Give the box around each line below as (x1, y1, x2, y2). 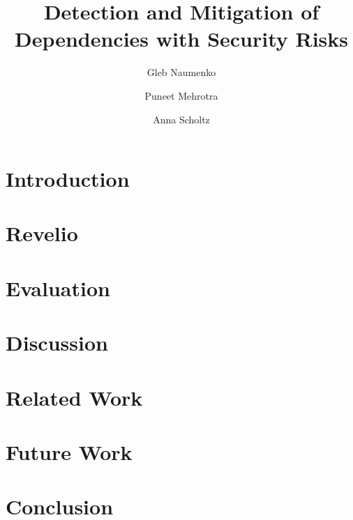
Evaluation (6, 273, 110, 302)
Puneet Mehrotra (144, 88, 218, 102)
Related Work (6, 383, 143, 411)
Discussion (6, 328, 108, 357)
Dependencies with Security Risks (14, 24, 349, 53)
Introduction (6, 165, 130, 193)
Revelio (6, 219, 78, 247)
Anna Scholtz (153, 112, 210, 126)
